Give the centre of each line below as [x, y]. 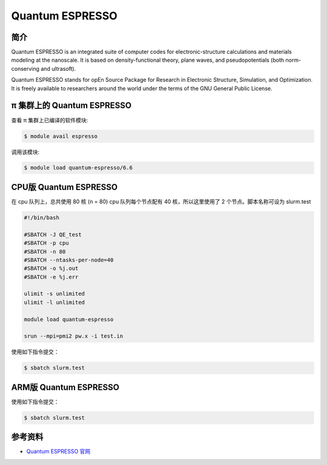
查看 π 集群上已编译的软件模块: [50, 120]
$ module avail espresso [61, 136]
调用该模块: [25, 152]
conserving [25, 68]
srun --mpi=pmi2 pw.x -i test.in [74, 336]
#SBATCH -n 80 [45, 252]
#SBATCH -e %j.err [51, 277]
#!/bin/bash [42, 217]
